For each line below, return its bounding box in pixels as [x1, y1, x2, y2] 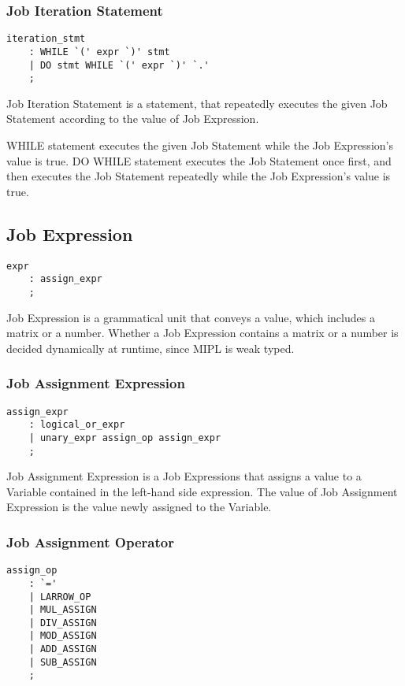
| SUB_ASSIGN [28, 656, 97, 668]
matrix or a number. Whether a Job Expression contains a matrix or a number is [6, 324, 399, 341]
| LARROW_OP [28, 591, 91, 603]
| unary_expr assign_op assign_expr [28, 432, 221, 443]
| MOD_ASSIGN [28, 630, 97, 642]
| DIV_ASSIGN [28, 617, 97, 629]
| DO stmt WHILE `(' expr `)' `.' [28, 59, 210, 71]
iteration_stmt [6, 33, 86, 45]
